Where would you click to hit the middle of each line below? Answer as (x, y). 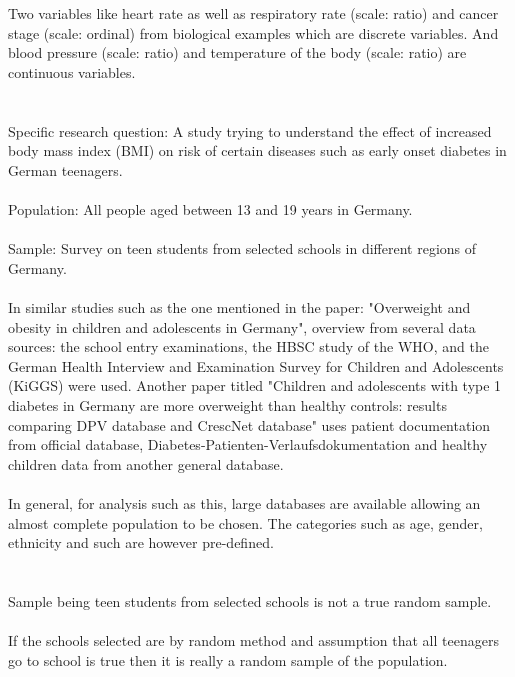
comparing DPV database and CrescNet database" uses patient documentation (249, 424)
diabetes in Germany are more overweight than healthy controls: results (227, 405)
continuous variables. (72, 71)
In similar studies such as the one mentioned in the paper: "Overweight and (239, 307)
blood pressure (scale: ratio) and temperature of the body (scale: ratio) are (237, 52)
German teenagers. (65, 169)
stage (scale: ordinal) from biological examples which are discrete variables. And (253, 32)
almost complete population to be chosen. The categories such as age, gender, (245, 522)
